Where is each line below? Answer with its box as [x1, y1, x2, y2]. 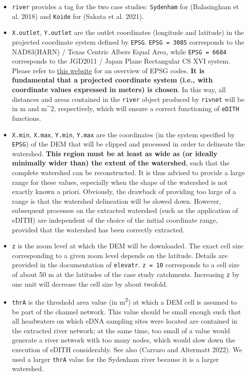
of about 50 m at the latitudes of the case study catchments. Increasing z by [12, 269, 240, 279]
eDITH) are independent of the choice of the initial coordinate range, [12, 215, 218, 225]
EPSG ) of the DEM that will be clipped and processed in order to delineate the [12, 139, 245, 149]
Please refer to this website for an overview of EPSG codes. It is [12, 65, 205, 75]
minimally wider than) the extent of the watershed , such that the [12, 158, 230, 168]
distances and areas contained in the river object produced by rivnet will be [12, 94, 245, 104]
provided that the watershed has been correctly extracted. [12, 224, 184, 234]
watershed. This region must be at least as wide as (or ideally [12, 148, 218, 158]
